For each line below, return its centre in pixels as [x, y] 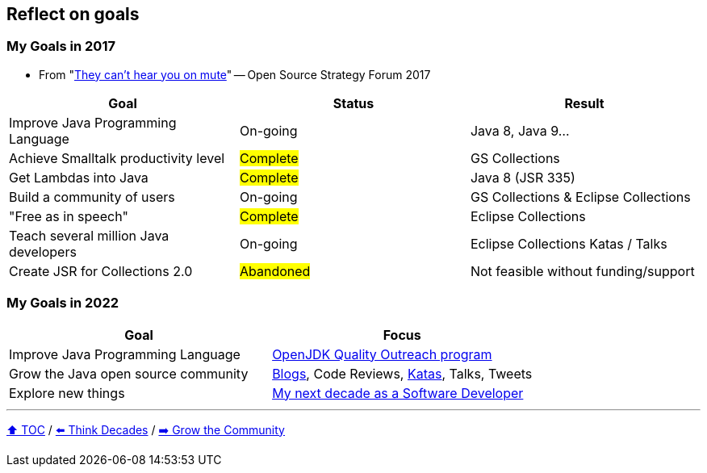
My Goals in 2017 [61, 46]
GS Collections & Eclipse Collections [580, 197]
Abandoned [275, 271]
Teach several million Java [89, 235]
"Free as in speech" [69, 216]
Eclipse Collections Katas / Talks [569, 243]
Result [584, 103]
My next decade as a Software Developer [398, 393]
